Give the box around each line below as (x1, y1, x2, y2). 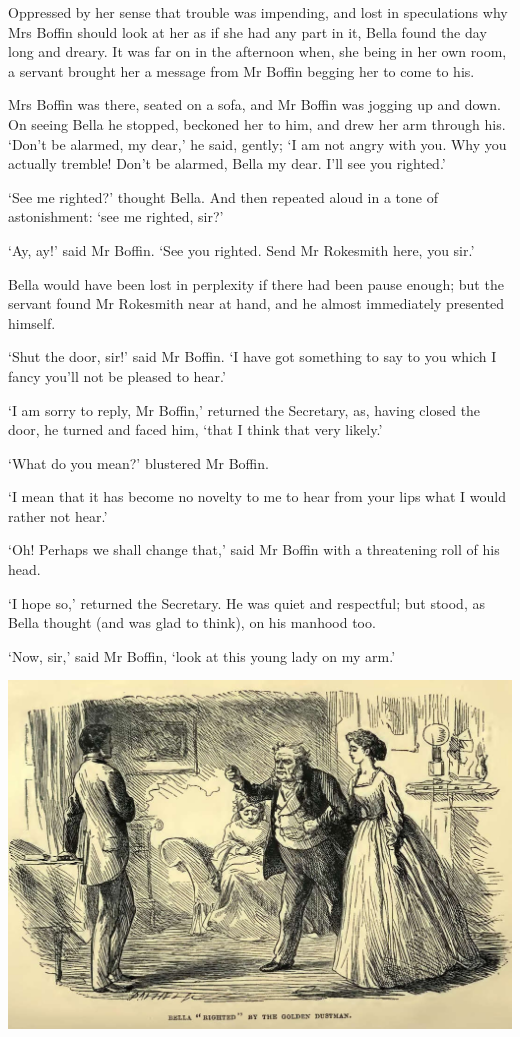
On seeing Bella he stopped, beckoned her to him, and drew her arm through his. (8, 113, 506, 134)
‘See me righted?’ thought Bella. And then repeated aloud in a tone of (8, 186, 439, 207)
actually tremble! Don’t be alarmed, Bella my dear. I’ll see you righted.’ (8, 153, 446, 174)
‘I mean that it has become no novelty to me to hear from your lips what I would (8, 486, 507, 507)
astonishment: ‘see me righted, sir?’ (8, 206, 224, 227)
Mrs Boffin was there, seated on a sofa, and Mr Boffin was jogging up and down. (8, 94, 501, 115)
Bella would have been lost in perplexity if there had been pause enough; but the (8, 273, 504, 294)
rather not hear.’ (8, 505, 108, 526)
